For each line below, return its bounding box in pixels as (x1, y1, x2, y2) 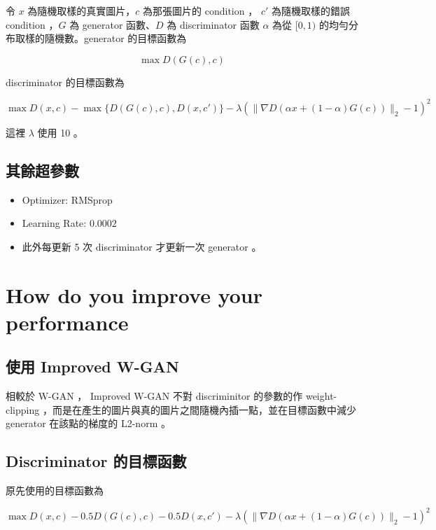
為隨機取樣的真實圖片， (27, 4, 136, 18)
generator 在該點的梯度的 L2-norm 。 (6, 416, 171, 431)
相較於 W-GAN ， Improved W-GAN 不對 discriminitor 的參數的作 (6, 389, 303, 403)
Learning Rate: (22, 216, 87, 230)
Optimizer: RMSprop (22, 192, 113, 207)
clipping (6, 402, 40, 417)
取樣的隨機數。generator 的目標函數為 (15, 31, 187, 46)
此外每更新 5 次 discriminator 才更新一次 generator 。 (22, 239, 262, 253)
